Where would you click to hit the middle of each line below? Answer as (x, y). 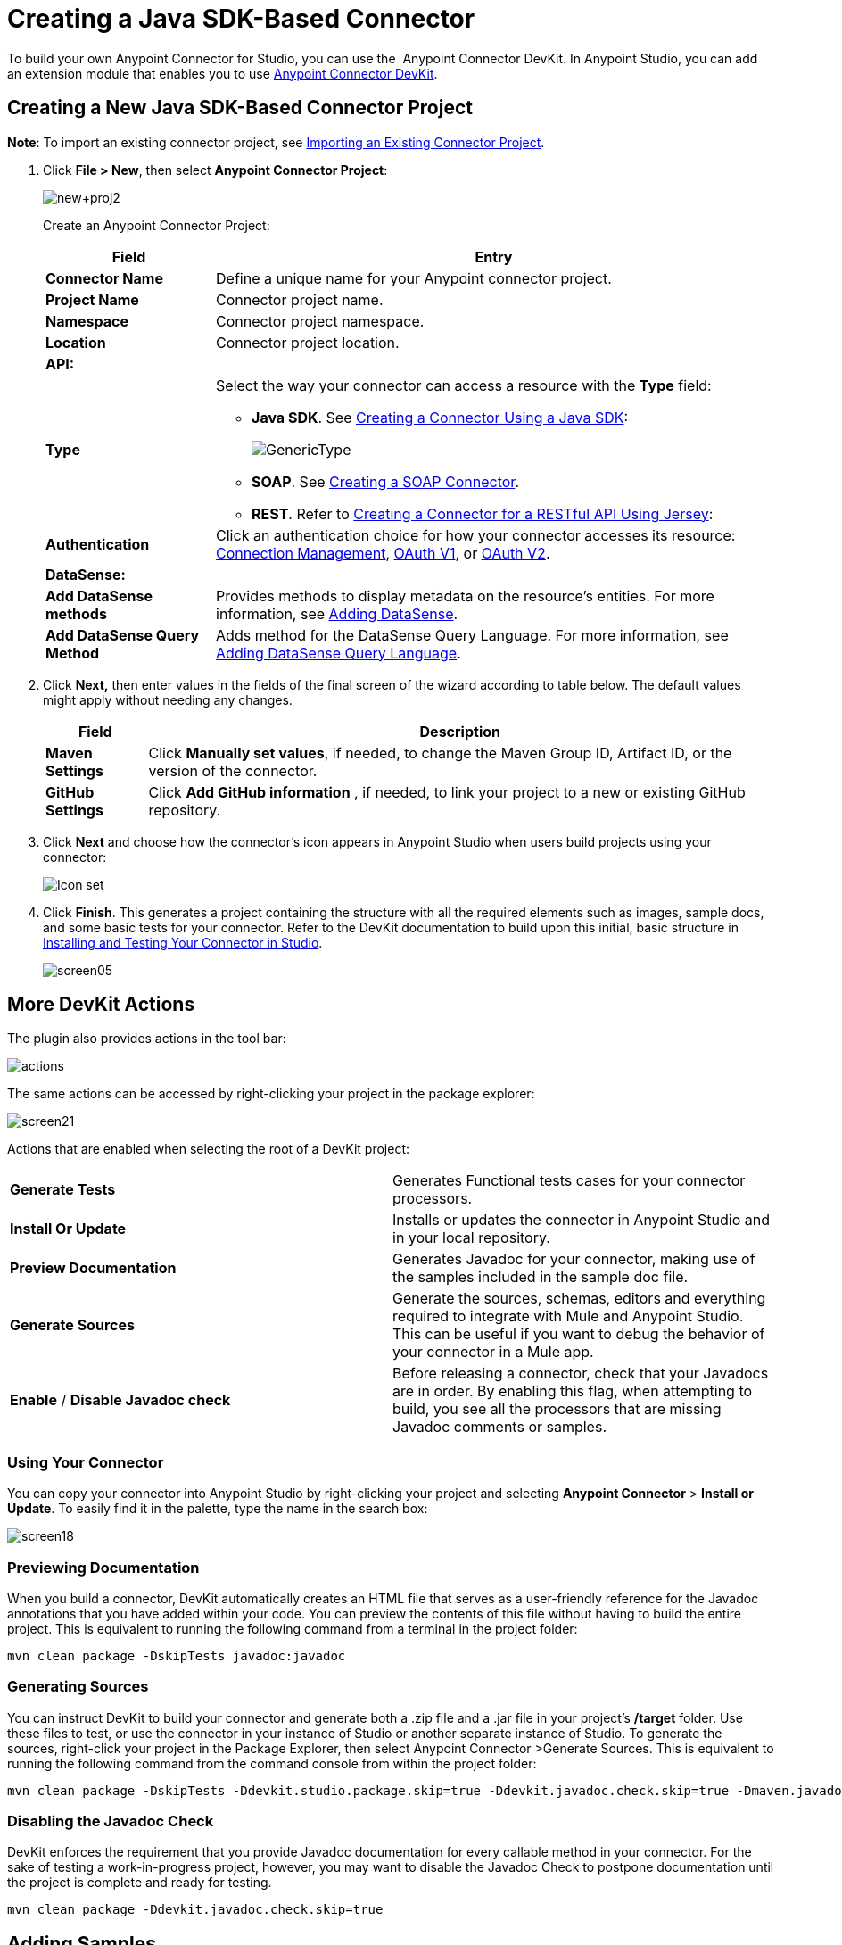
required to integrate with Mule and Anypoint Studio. (568, 1316)
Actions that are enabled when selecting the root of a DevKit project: (209, 1149)
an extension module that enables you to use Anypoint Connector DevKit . (223, 73)
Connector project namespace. (320, 321)
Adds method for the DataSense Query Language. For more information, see (472, 635)
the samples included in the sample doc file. (541, 1277)
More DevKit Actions (101, 1005)
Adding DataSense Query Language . (338, 653)
